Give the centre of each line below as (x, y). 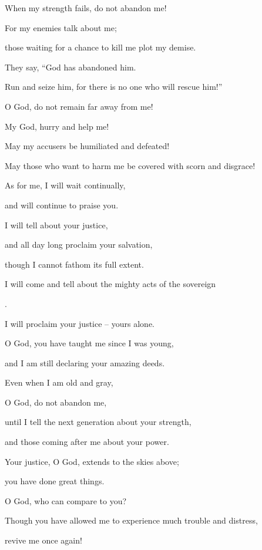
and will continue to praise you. (62, 205)
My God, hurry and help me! (57, 126)
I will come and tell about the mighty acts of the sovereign (110, 284)
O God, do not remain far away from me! (79, 106)
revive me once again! (43, 540)
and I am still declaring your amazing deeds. (85, 362)
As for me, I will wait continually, (65, 185)
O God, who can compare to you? (66, 500)
